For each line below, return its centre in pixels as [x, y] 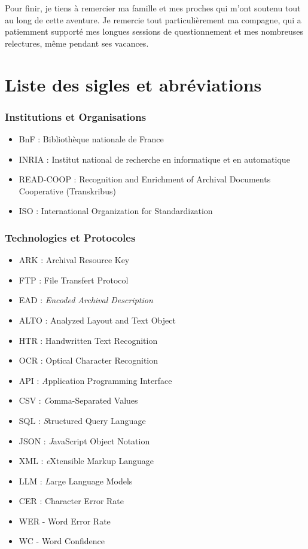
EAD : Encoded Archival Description [86, 300]
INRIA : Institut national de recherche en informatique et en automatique [154, 159]
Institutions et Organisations [76, 116]
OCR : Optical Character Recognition [89, 360]
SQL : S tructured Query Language [82, 420]
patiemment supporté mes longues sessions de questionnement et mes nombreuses [154, 31]
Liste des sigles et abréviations [133, 84]
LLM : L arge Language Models [76, 481]
